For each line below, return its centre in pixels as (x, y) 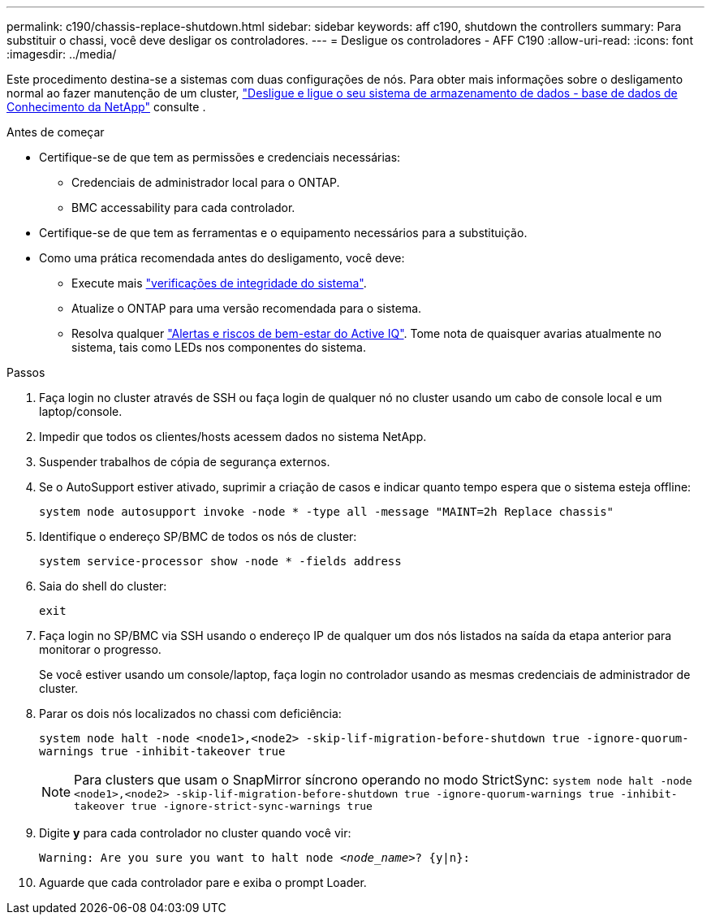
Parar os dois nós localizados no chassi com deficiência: (190, 713)
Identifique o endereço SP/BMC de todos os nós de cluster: (198, 536)
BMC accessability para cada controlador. (183, 208)
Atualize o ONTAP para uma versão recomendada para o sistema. (247, 308)
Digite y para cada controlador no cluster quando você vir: (195, 833)
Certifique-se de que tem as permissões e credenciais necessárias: (220, 157)
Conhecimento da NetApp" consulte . (106, 107)
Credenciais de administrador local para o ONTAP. (206, 182)
